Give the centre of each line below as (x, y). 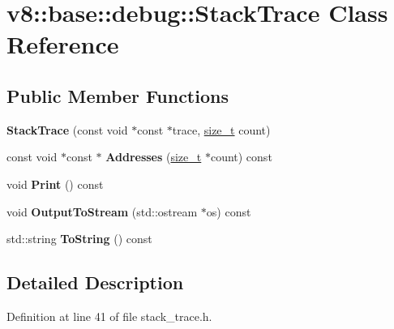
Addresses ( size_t (154, 157)
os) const (229, 211)
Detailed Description (95, 282)
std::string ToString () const (79, 239)
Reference (63, 44)
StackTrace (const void (67, 129)
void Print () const (55, 184)
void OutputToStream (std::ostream (102, 211)
